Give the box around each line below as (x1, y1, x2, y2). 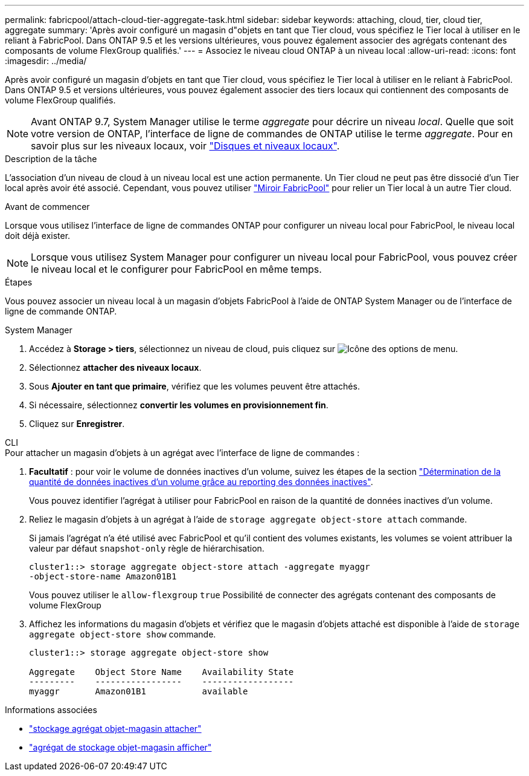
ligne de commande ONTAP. (5, 306, 117, 316)
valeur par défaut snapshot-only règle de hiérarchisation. (29, 543, 264, 553)
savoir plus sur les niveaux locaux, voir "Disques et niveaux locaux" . (31, 140, 340, 152)
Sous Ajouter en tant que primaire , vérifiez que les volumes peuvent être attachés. (29, 381, 360, 391)
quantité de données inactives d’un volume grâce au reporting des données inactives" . (29, 477, 373, 487)
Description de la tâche (5, 154, 97, 164)
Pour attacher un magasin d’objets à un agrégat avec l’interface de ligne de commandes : (5, 448, 360, 458)
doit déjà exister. (5, 230, 71, 241)
